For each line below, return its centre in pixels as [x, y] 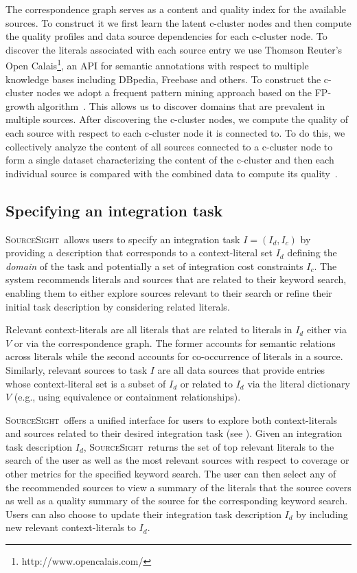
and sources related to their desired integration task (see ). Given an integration [174, 433]
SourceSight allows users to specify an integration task [123, 239]
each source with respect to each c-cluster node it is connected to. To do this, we [175, 133]
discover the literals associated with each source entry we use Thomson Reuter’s [174, 49]
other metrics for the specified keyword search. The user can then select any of [171, 474]
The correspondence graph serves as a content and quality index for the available [176, 9]
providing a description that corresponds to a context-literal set [139, 252]
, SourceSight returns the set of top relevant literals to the [209, 446]
